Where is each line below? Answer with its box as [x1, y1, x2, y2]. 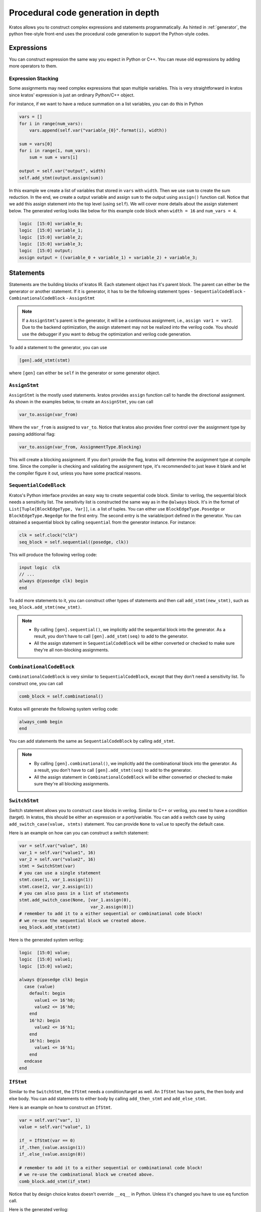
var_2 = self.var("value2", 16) [19, 857, 96, 862]
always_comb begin [19, 719, 63, 724]
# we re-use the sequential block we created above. [19, 918, 147, 923]
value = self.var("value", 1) [19, 1124, 91, 1130]
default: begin [29, 990, 65, 996]
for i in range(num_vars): [19, 121, 83, 126]
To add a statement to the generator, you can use [9, 344, 107, 350]
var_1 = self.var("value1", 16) [19, 850, 96, 855]
